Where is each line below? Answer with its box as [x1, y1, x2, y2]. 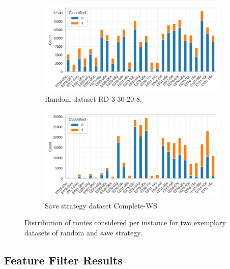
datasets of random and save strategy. [24, 227, 142, 237]
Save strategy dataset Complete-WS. [45, 200, 159, 211]
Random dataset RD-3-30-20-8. [45, 93, 142, 104]
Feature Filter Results [4, 252, 123, 267]
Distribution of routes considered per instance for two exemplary [24, 217, 226, 228]
